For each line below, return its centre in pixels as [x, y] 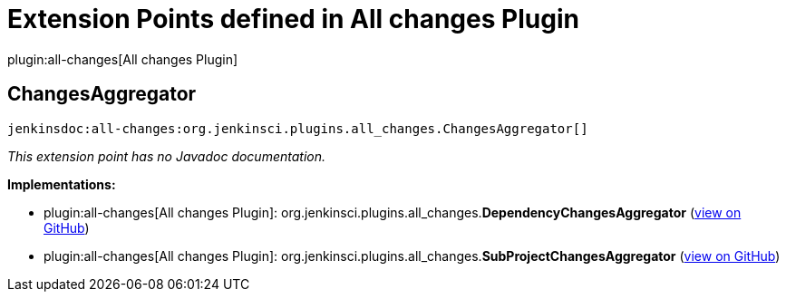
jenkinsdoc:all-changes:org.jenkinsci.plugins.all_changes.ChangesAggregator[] [298, 128]
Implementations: [62, 184]
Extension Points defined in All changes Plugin [293, 19]
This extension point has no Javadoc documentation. [167, 156]
